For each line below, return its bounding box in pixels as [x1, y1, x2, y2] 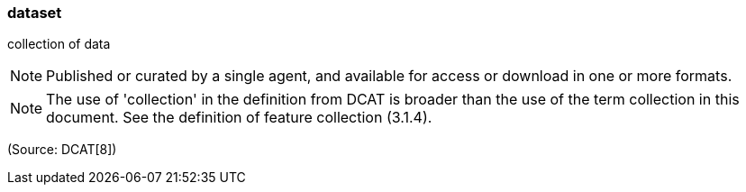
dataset [7, 4, 62, 22]
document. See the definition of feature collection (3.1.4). [46, 108, 432, 127]
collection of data [7, 36, 111, 52]
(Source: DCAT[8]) [7, 142, 117, 158]
